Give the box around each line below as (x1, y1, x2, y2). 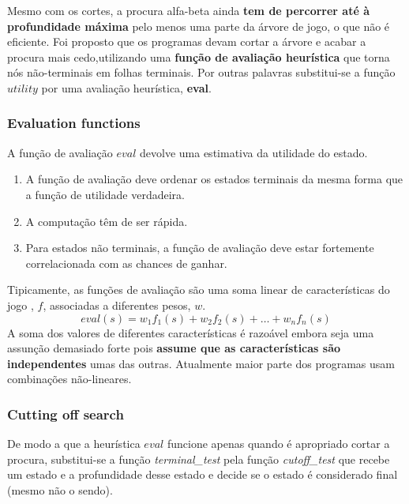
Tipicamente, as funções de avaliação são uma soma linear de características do (7, 281, 390, 298)
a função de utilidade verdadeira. (25, 186, 185, 202)
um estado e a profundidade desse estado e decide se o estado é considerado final (7, 466, 398, 483)
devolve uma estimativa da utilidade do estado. (140, 144, 368, 160)
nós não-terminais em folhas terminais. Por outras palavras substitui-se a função (7, 64, 396, 81)
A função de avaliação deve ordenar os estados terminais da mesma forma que (25, 171, 403, 187)
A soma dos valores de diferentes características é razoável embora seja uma (7, 324, 374, 340)
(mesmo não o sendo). (7, 481, 113, 498)
